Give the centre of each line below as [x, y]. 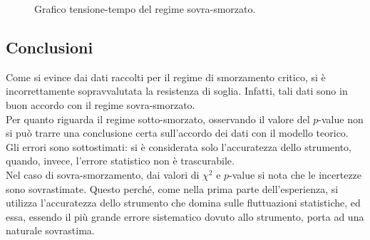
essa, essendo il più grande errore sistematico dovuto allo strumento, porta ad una [185, 216]
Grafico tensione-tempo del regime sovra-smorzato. [145, 9]
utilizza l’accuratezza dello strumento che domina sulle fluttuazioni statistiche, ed [183, 203]
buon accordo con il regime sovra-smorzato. [101, 104]
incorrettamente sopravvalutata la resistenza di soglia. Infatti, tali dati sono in [177, 91]
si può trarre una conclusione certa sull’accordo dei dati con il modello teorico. [177, 133]
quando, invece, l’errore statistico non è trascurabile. [120, 161]
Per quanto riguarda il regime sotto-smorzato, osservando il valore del [158, 119]
